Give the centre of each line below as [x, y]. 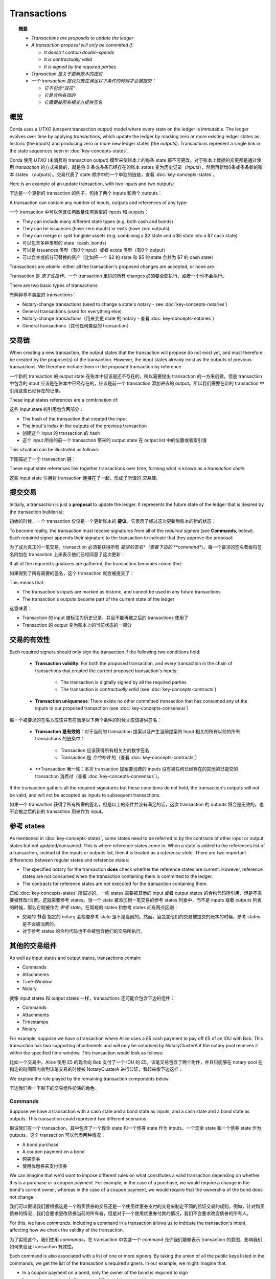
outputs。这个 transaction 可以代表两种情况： [57, 1135]
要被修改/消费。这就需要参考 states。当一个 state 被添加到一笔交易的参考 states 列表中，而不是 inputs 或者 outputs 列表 [136, 900]
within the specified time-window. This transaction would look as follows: [86, 1053]
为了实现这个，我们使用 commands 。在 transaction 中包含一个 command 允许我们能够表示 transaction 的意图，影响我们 [136, 1239]
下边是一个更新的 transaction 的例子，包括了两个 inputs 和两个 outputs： [86, 193]
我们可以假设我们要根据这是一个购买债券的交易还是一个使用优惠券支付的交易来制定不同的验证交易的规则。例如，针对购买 [137, 1206]
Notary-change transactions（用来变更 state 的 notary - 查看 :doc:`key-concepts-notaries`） [120, 318]
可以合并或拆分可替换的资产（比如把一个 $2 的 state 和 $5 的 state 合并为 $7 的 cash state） [119, 257]
